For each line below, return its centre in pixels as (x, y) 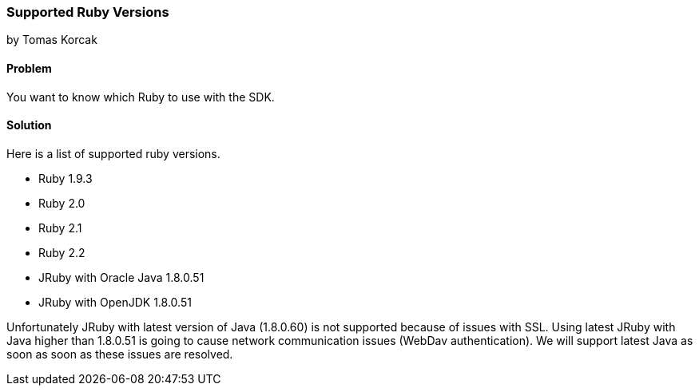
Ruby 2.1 (60, 228)
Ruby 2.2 (62, 252)
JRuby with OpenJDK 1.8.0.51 (115, 302)
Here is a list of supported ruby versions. (113, 153)
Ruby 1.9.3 (66, 178)
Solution (29, 125)
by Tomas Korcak (52, 40)
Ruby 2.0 (62, 203)
